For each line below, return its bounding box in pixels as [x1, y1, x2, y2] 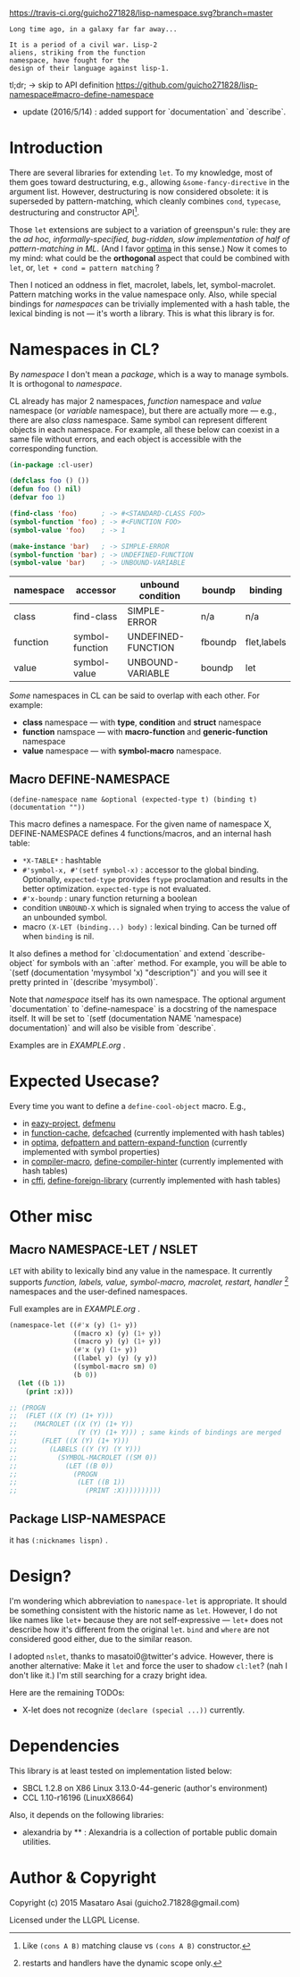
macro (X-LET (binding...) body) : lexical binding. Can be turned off [21, 921, 278, 932]
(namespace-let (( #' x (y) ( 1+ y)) [9, 1320, 138, 1330]
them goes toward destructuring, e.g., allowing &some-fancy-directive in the [9, 176, 290, 187]
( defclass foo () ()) [9, 476, 90, 485]
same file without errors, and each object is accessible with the [9, 433, 242, 444]
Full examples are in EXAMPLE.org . [9, 1303, 141, 1314]
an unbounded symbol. [21, 912, 108, 923]
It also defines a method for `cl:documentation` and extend [9, 948, 226, 959]
